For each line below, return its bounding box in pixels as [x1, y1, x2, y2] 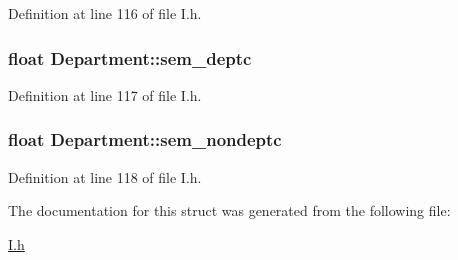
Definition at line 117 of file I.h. [8, 84, 202, 105]
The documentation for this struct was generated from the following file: [8, 200, 451, 221]
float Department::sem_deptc [8, 45, 252, 70]
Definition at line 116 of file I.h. [8, 3, 202, 23]
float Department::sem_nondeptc [8, 127, 282, 152]
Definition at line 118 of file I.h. [8, 166, 202, 187]
